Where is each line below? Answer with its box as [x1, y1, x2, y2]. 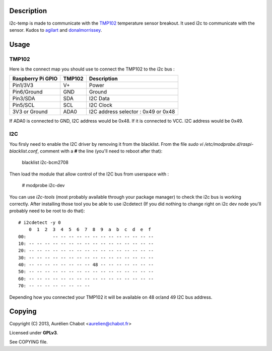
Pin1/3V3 [12, 82, 34, 89]
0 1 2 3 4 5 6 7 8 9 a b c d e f [28, 227, 151, 232]
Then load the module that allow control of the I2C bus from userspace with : [9, 171, 169, 177]
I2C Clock [89, 102, 113, 109]
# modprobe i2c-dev [22, 183, 65, 189]
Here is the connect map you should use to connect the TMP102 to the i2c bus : [9, 66, 175, 72]
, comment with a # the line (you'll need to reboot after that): [37, 148, 163, 154]
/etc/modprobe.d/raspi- [204, 141, 254, 147]
